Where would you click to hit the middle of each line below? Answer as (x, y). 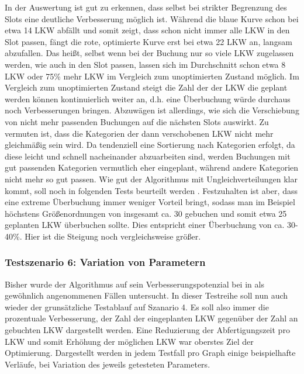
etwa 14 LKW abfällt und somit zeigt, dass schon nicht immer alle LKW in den (147, 30)
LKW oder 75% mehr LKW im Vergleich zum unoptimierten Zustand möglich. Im (152, 76)
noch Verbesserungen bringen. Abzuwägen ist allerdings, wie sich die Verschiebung (152, 110)
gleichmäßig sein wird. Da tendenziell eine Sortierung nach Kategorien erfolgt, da (150, 145)
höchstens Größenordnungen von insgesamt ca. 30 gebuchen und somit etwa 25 (146, 213)
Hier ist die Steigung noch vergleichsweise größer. (113, 236)
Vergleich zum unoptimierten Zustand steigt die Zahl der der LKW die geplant (146, 87)
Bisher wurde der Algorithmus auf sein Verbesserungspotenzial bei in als (134, 284)
